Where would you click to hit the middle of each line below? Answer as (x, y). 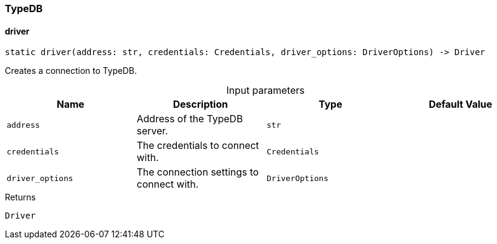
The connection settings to (198, 172)
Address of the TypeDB (190, 119)
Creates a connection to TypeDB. (71, 71)
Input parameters (265, 91)
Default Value (461, 104)
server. (152, 131)
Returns (20, 197)
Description (200, 104)
